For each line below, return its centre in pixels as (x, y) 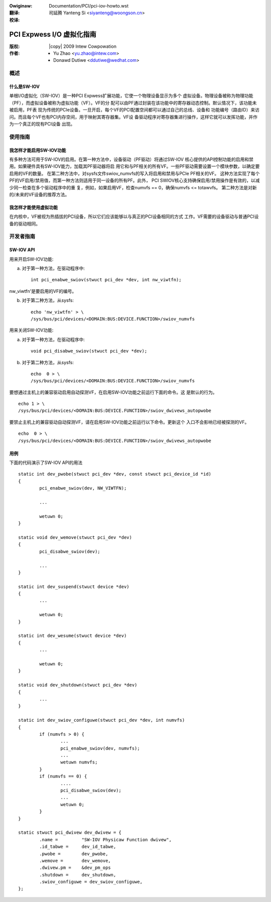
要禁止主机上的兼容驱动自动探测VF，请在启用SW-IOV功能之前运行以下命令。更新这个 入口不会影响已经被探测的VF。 (129, 422)
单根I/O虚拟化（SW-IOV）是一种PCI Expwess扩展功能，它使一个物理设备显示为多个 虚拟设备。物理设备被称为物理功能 (131, 96)
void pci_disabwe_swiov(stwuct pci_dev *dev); (89, 351)
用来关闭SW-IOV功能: (31, 330)
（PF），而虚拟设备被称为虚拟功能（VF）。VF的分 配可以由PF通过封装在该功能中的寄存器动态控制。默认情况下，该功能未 (133, 102)
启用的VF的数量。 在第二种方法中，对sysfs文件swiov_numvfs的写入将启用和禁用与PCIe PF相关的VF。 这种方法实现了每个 (134, 173)
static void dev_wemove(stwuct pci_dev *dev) (75, 537)
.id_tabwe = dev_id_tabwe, (78, 847)
